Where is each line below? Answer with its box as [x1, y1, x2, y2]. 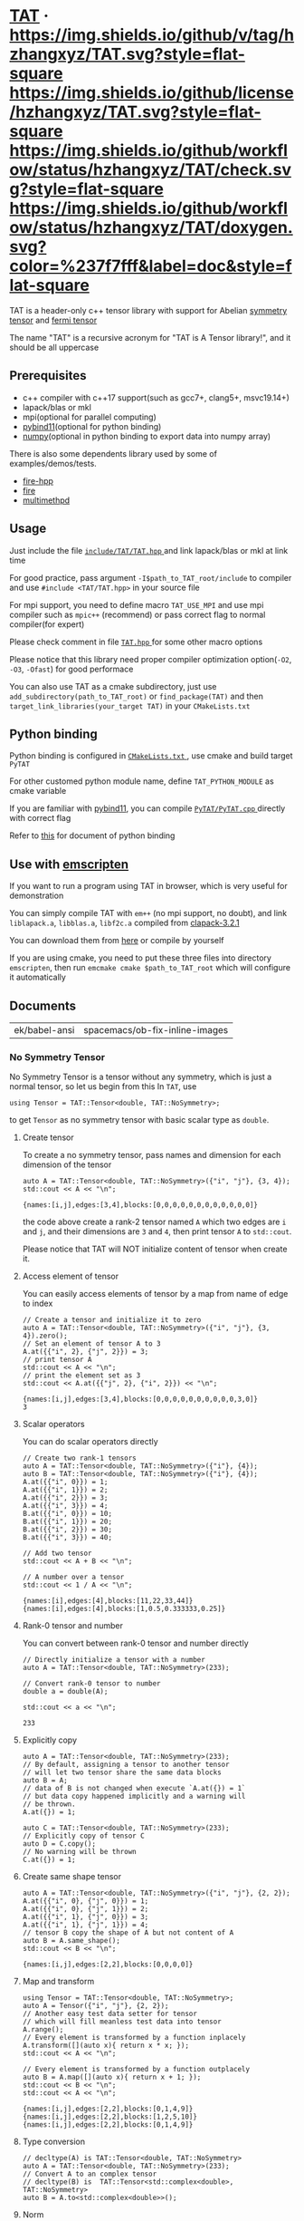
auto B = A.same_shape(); [22, 1936, 120, 1946]
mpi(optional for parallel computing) [22, 411, 157, 422]
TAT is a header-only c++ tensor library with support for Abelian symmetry [9, 304, 288, 315]
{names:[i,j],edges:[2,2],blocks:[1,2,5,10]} [22, 2112, 197, 2121]
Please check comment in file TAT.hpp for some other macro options [9, 636, 263, 647]
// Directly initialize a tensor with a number [22, 1656, 205, 1665]
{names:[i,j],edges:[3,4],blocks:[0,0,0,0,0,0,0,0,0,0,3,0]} [22, 1395, 259, 1405]
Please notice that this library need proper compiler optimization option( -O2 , [9, 653, 292, 664]
